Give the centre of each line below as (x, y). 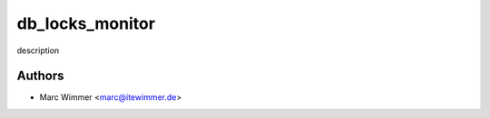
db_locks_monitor (86, 23)
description (38, 50)
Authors (40, 76)
